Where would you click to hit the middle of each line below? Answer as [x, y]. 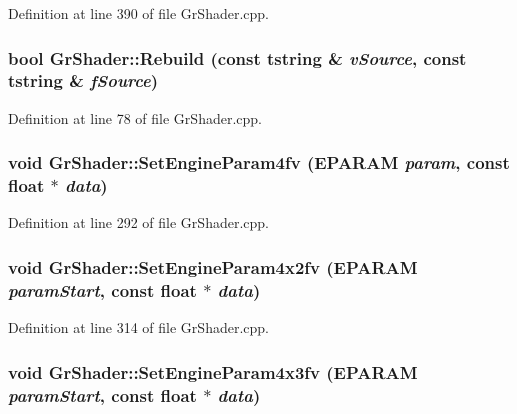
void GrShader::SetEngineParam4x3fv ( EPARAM [213, 371]
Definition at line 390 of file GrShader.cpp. [138, 13]
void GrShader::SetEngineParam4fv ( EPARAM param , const [259, 162]
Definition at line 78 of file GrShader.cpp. [135, 117]
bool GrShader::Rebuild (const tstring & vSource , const [237, 57]
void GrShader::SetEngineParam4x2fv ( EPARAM [213, 266]
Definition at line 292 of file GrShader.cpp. [138, 222]
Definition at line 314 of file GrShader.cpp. [138, 327]
